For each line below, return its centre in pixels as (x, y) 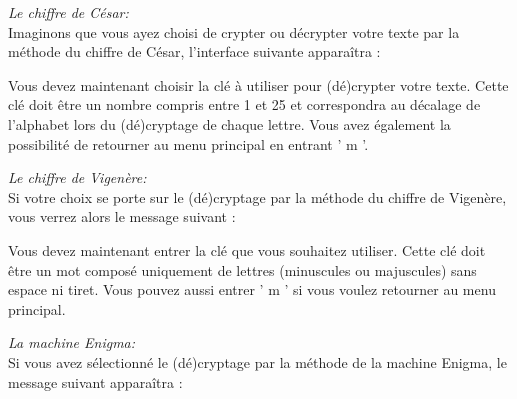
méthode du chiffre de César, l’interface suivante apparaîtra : (194, 51)
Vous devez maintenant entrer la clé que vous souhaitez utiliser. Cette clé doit (247, 249)
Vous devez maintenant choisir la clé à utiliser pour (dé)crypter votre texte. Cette (258, 84)
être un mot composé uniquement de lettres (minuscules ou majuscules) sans (242, 269)
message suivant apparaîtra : (95, 381)
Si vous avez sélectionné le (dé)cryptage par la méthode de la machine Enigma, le (257, 361)
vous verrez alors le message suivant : (122, 216)
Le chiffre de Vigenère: (77, 177)
